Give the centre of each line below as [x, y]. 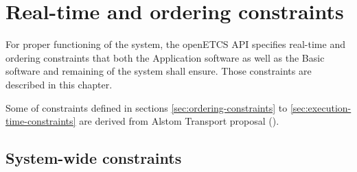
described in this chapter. [59, 84]
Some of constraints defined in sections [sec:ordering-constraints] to [147, 107]
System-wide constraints [94, 158]
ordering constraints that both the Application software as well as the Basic [165, 57]
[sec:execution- [321, 107]
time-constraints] [41, 121]
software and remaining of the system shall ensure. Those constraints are [159, 71]
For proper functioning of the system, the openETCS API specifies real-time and [175, 44]
